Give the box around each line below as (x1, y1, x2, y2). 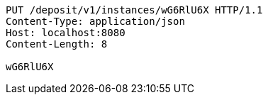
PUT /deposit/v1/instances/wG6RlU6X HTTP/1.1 (6, 4, 263, 16)
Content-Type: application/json (6, 16, 185, 27)
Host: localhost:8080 (6, 27, 125, 38)
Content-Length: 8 (6, 38, 108, 50)
